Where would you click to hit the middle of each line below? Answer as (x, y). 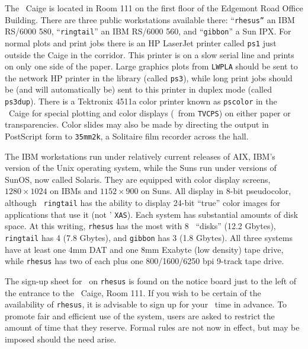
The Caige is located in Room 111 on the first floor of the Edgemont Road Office (154, 8)
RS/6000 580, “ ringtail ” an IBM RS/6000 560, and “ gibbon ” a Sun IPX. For (148, 31)
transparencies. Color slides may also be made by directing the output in (137, 124)
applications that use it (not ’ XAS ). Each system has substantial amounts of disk (152, 214)
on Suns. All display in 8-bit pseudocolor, (216, 191)
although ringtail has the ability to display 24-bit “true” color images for (142, 202)
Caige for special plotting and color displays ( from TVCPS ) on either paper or (150, 112)
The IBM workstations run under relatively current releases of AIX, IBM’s (140, 156)
